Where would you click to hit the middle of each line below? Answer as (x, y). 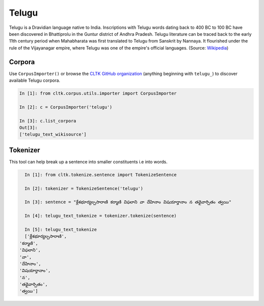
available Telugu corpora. (35, 80)
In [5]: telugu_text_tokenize (61, 229)
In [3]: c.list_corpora (48, 121)
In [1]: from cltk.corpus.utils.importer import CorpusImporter (98, 93)
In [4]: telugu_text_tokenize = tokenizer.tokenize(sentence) (101, 216)
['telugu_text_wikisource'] (53, 134)
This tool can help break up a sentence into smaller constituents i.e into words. (88, 162)
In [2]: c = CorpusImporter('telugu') (66, 107)
